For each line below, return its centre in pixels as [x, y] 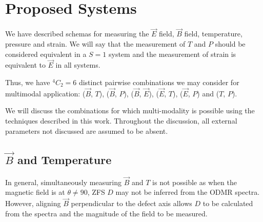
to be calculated [228, 203]
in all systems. [78, 65]
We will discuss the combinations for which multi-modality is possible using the [130, 110]
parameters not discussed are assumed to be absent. [87, 130]
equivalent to [25, 65]
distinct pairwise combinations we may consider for [159, 82]
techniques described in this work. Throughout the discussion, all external [121, 120]
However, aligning [33, 203]
